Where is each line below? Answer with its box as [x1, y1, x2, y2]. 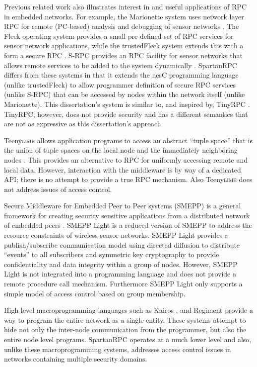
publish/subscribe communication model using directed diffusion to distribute [4, 239, 240, 250]
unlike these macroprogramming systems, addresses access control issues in [4, 344, 231, 354]
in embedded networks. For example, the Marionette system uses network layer [4, 11, 244, 21]
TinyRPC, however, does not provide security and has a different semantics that [4, 108, 248, 119]
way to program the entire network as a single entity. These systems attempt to [4, 314, 246, 325]
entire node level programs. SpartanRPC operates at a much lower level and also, [4, 334, 252, 344]
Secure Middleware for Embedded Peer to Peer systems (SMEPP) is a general [4, 200, 241, 211]
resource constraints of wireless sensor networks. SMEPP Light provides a [4, 230, 228, 240]
